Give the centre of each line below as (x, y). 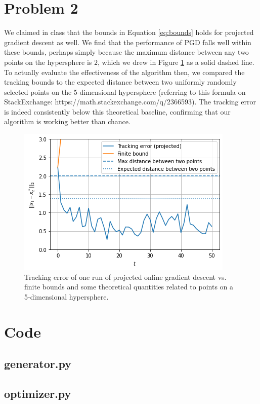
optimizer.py (38, 393)
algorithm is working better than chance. (67, 121)
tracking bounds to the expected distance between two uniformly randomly (120, 82)
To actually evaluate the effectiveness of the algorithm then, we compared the (124, 72)
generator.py (38, 364)
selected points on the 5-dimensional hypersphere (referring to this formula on (125, 91)
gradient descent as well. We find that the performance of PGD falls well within (128, 42)
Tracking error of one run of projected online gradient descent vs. (125, 277)
